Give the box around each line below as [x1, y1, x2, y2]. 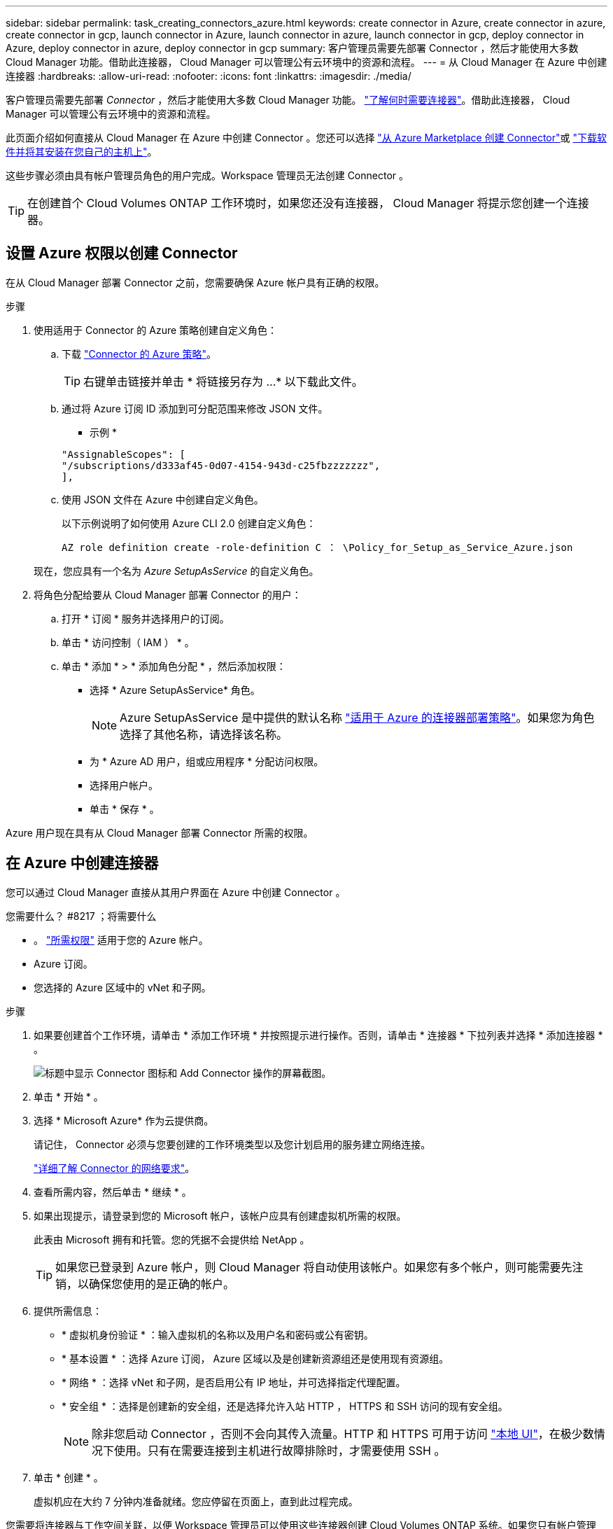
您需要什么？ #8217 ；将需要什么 [6, 909, 157, 922]
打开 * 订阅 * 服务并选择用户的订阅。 [62, 612, 230, 624]
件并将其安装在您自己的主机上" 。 [6, 146, 157, 158]
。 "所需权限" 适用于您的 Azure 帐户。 [34, 933, 209, 946]
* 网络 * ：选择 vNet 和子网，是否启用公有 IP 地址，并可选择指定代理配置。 [62, 1376, 406, 1388]
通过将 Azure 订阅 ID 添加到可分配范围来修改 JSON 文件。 [62, 402, 328, 414]
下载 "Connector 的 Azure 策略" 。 [62, 347, 217, 360]
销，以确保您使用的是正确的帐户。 [55, 1276, 235, 1291]
